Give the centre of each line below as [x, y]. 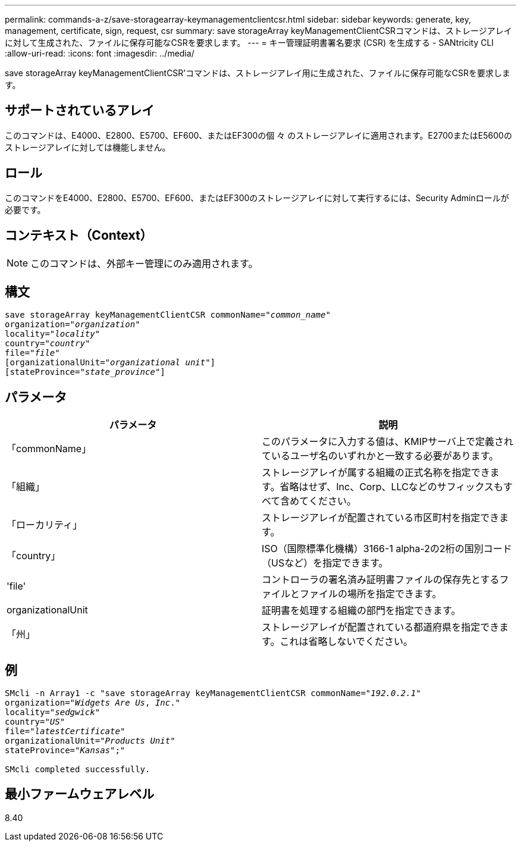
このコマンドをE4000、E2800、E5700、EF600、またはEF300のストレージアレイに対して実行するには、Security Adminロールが [257, 198]
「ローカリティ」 [45, 525]
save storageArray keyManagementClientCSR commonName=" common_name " [168, 315]
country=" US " [35, 722]
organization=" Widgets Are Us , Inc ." [93, 703]
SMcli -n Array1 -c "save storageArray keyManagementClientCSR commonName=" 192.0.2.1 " [213, 693]
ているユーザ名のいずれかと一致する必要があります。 [380, 456]
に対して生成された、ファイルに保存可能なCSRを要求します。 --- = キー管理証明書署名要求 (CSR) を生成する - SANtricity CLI [249, 43]
